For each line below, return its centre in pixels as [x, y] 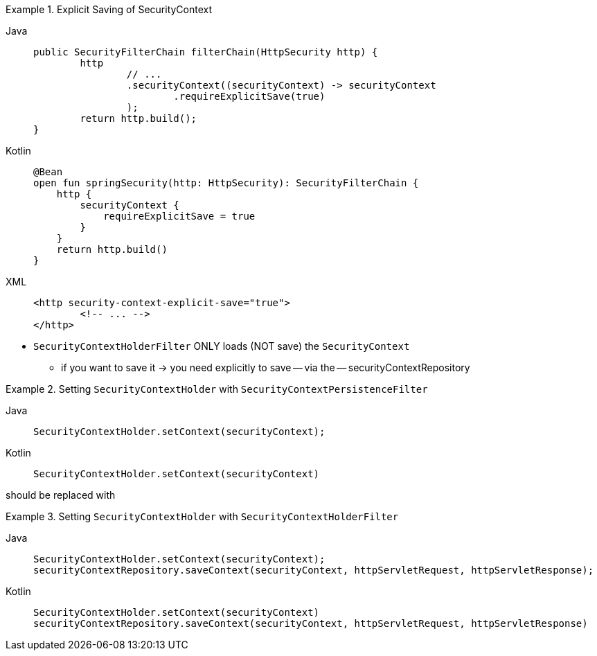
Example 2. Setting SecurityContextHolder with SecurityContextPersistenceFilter [217, 389]
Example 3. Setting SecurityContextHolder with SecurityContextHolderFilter [202, 516]
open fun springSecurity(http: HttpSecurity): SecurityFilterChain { [226, 183]
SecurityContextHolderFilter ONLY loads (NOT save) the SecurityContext [222, 346]
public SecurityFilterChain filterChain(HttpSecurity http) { [206, 52]
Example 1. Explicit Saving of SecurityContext [109, 9]
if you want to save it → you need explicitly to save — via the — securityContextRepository [266, 367]
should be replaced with [61, 495]
